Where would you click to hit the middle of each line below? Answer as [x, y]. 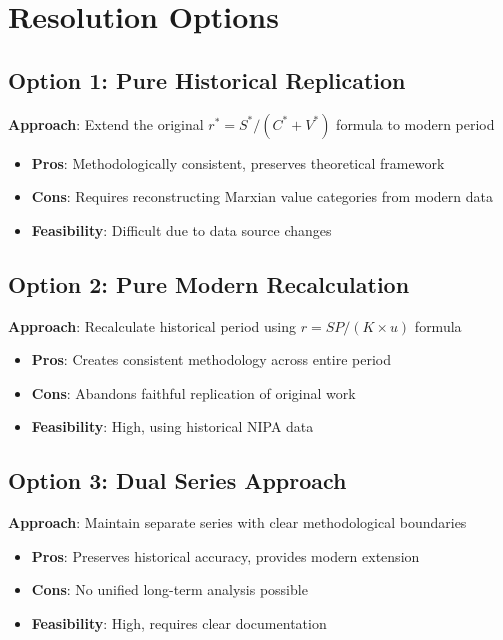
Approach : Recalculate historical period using [152, 325]
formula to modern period [415, 123]
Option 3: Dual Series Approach [177, 480]
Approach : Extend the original [106, 123]
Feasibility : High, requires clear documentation [179, 622]
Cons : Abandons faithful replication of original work [193, 392]
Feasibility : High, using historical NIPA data [172, 426]
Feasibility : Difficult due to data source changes [181, 229]
